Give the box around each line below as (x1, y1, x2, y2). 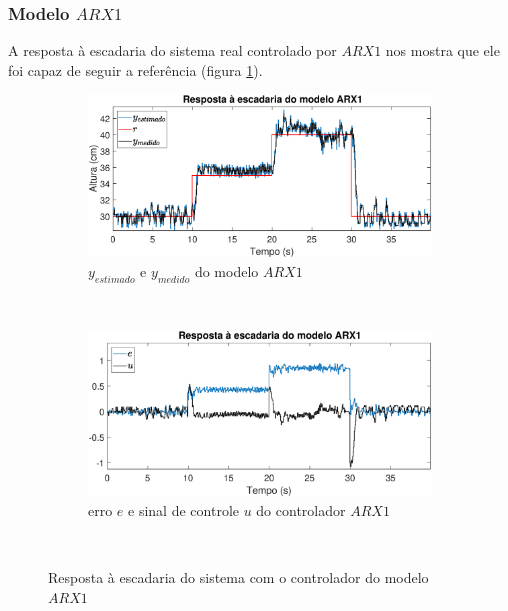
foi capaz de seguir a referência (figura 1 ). (8, 59, 263, 80)
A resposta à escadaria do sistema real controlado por (8, 40, 337, 61)
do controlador (256, 499, 346, 520)
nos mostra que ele (385, 40, 500, 61)
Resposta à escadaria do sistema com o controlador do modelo (48, 567, 429, 588)
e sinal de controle (128, 499, 239, 520)
